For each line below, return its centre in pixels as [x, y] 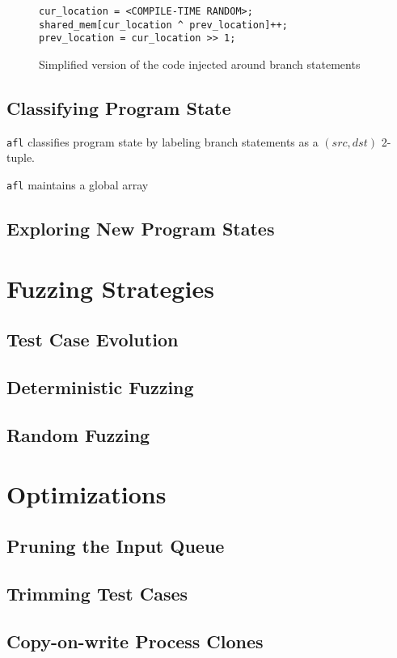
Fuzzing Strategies [110, 288]
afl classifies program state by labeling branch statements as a [163, 141]
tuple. [21, 157]
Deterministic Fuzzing [100, 387]
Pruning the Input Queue [116, 545]
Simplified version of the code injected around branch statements [200, 64]
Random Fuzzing [78, 434]
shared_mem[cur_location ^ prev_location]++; [163, 25]
